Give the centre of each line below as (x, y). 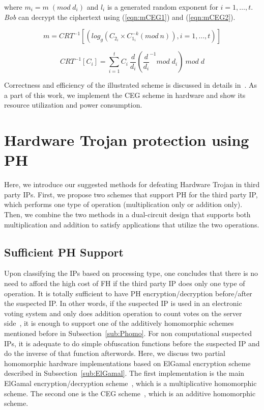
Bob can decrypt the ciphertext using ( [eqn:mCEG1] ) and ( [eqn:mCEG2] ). (120, 17)
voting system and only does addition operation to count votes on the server (123, 313)
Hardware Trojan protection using (127, 140)
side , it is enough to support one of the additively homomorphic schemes (119, 323)
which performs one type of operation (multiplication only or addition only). (123, 204)
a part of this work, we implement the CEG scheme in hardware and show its (125, 95)
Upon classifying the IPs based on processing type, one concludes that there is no (131, 273)
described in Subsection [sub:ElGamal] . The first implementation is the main (124, 373)
